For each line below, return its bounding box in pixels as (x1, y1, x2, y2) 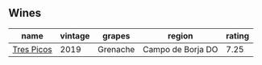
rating (225, 30, 250, 41)
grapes (102, 30, 131, 41)
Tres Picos (12, 43, 52, 55)
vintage (60, 30, 90, 41)
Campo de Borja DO (142, 43, 218, 55)
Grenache (98, 43, 135, 55)
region (168, 30, 193, 41)
